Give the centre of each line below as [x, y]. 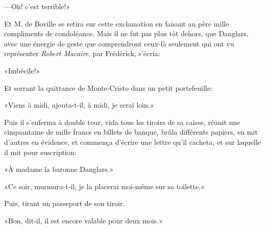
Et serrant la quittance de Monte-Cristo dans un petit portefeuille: [108, 87]
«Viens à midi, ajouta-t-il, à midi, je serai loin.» [79, 105]
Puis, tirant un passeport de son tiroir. [65, 203]
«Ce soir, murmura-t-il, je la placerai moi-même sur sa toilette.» [104, 186]
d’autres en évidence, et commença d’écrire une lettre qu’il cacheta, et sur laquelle [132, 142]
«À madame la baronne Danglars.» [59, 169]
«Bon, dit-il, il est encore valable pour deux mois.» [83, 220]
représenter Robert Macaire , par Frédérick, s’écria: [82, 53]
